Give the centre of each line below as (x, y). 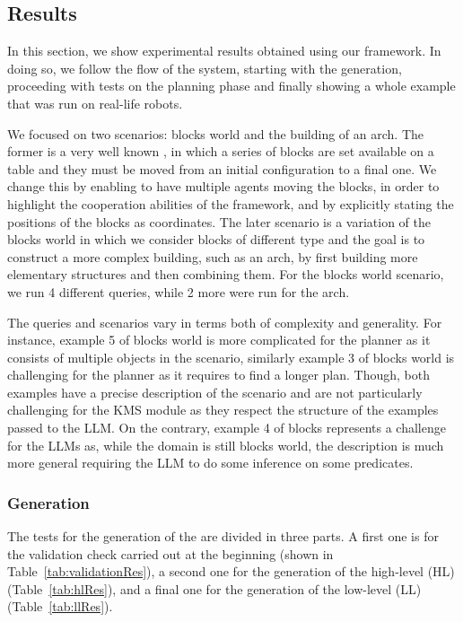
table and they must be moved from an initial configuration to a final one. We (222, 168)
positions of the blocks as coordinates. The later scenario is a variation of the (219, 221)
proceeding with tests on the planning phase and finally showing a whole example (231, 86)
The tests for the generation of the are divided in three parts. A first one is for (223, 536)
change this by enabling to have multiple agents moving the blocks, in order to (223, 186)
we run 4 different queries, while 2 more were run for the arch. (179, 291)
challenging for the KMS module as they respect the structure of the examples (223, 410)
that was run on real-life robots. (95, 103)
